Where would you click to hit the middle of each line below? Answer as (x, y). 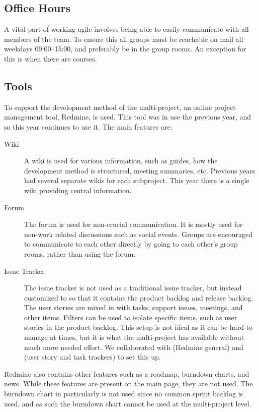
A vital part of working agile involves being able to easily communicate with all (126, 29)
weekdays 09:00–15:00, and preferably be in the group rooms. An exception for (125, 49)
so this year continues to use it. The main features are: (88, 126)
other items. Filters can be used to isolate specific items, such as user (131, 317)
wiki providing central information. (78, 190)
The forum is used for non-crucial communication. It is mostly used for (134, 224)
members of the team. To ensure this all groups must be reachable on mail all (124, 39)
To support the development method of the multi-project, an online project (120, 107)
